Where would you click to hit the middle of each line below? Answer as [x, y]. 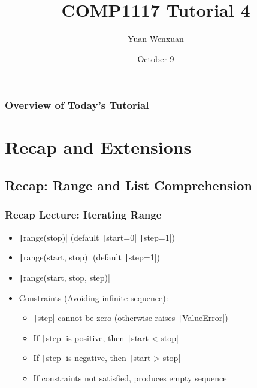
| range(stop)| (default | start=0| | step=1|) [97, 237]
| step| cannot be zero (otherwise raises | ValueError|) [131, 318]
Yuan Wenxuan [156, 39]
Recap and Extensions [98, 147]
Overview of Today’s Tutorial [77, 105]
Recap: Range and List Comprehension [128, 185]
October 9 [156, 58]
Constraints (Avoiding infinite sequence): [93, 297]
